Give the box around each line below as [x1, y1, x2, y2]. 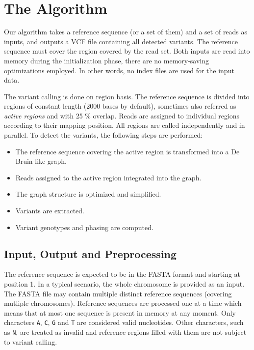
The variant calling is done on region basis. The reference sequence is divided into [4, 91, 250, 101]
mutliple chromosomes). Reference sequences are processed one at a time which [4, 298, 242, 308]
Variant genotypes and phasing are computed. [15, 222, 153, 232]
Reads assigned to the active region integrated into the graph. [15, 172, 202, 182]
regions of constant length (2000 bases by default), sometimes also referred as [4, 101, 236, 111]
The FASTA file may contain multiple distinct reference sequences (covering [4, 288, 232, 298]
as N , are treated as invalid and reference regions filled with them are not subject [4, 327, 247, 337]
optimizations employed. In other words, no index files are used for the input [4, 65, 234, 75]
